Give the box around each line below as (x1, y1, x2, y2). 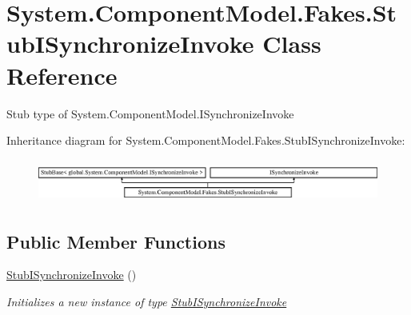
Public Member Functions (6, 229, 225, 253)
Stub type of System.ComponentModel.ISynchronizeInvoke (6, 105, 294, 122)
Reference (6, 58, 118, 91)
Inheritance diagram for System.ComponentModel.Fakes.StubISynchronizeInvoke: (6, 132, 405, 149)
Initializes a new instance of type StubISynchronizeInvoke (6, 293, 287, 310)
